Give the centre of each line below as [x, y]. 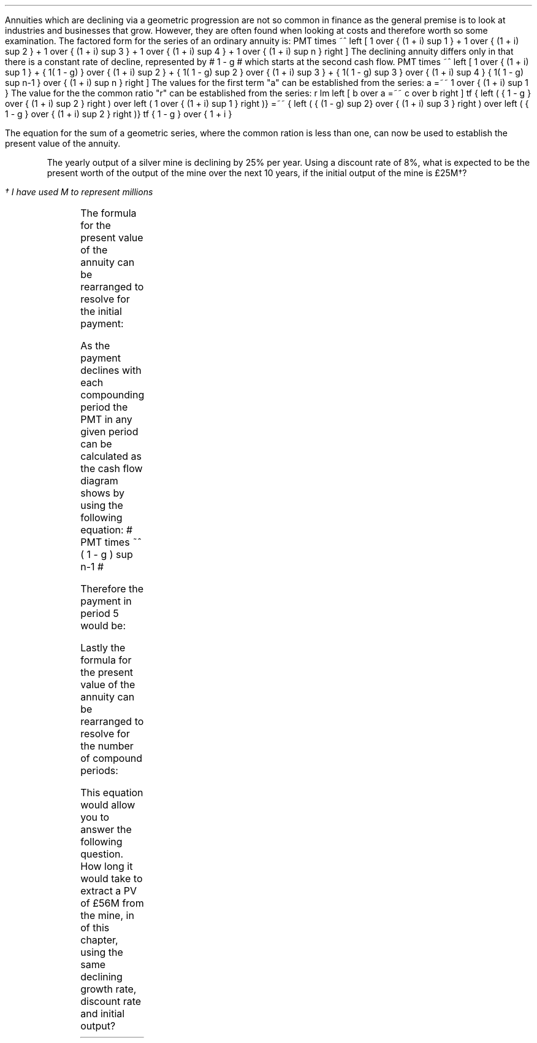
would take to [112, 878]
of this [95, 928]
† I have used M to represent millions [79, 192]
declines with [111, 370]
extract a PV [109, 891]
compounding [112, 395]
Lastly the [103, 648]
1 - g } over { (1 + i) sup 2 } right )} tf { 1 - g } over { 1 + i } [119, 114]
